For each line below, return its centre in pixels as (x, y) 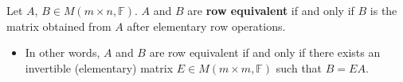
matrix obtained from (59, 26)
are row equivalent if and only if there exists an (265, 52)
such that (299, 67)
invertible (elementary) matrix (99, 67)
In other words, (63, 52)
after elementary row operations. (206, 26)
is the (383, 10)
